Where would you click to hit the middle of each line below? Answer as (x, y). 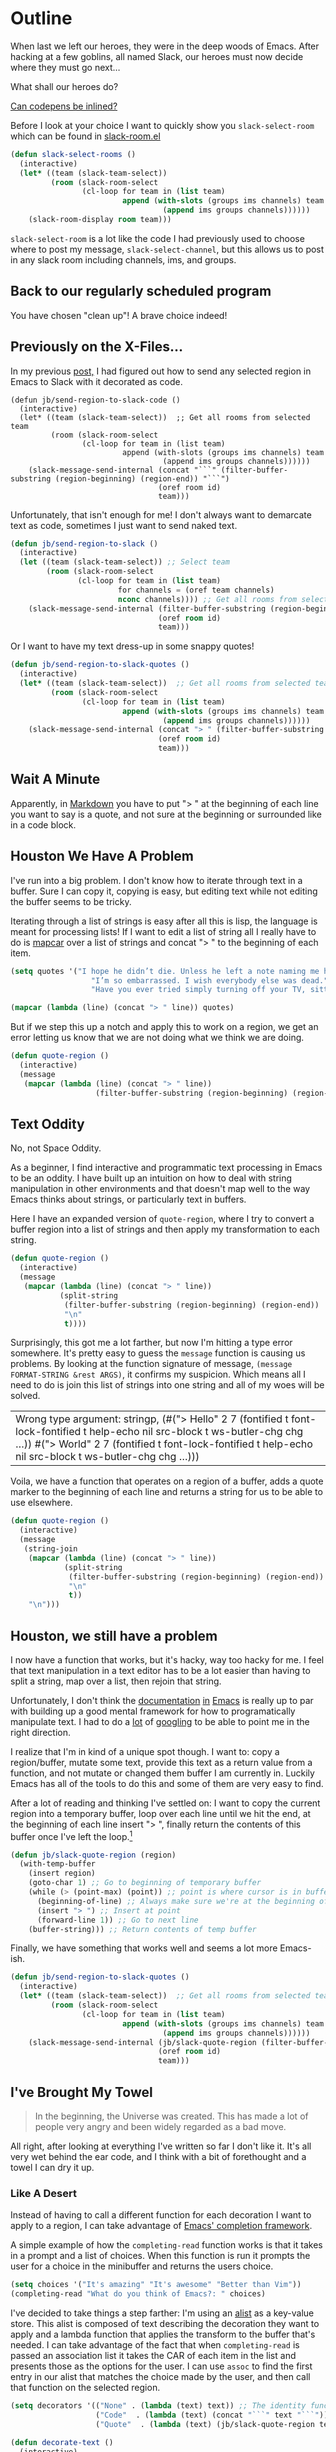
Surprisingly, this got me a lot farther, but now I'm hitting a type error (151, 1343)
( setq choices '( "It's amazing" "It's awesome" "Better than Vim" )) (156, 2285)
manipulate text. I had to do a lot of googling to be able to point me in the (160, 1721)
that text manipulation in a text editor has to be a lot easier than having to (160, 1670)
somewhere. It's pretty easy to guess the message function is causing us (158, 1353)
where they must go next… (65, 67)
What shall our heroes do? (64, 86)
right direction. (41, 1732)
